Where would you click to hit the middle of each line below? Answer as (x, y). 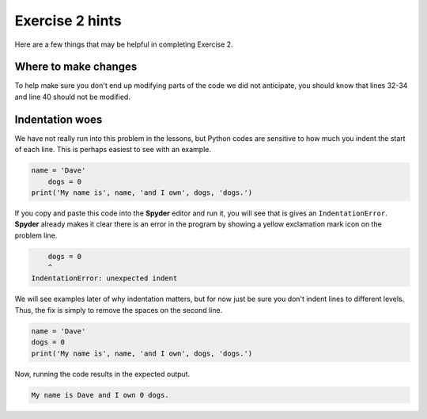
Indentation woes (59, 119)
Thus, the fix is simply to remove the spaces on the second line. (119, 310)
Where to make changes (76, 67)
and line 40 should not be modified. (72, 97)
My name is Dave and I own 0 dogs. (100, 395)
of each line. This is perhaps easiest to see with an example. (113, 150)
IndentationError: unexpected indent (104, 278)
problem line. (36, 235)
